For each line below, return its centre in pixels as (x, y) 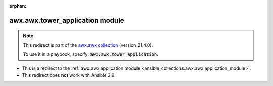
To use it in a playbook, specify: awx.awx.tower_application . (91, 54)
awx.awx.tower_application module (67, 20)
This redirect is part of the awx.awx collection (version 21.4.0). (88, 45)
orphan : (18, 6)
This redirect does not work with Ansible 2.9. (69, 75)
